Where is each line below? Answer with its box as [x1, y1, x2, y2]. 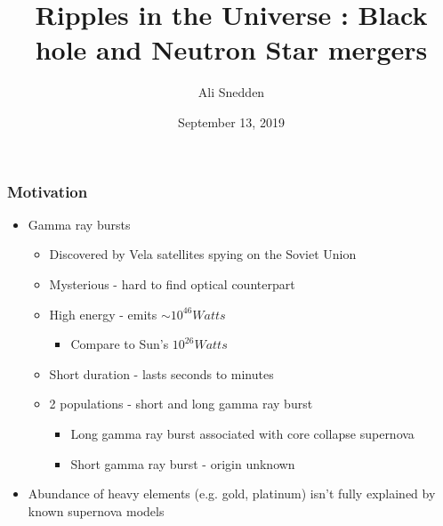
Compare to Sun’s [70, 335, 169, 353]
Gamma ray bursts [28, 214, 131, 233]
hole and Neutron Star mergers [35, 31, 428, 68]
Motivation [7, 180, 88, 202]
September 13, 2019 [178, 112, 285, 131]
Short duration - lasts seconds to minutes [49, 364, 274, 383]
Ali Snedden [197, 83, 265, 101]
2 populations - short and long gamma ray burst [49, 394, 313, 413]
